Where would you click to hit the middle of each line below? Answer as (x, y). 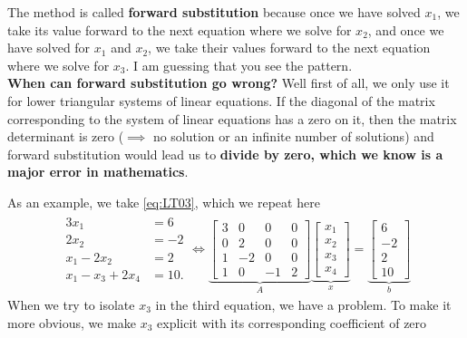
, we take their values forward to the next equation (289, 48)
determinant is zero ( (66, 136)
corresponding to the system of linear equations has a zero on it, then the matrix (232, 118)
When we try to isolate (71, 305)
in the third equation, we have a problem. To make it (303, 305)
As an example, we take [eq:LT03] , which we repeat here (164, 202)
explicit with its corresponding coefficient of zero (292, 322)
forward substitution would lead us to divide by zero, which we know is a (225, 154)
